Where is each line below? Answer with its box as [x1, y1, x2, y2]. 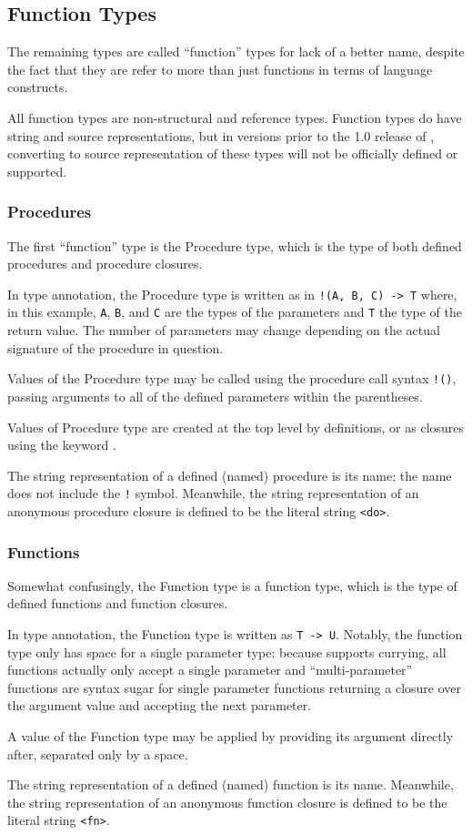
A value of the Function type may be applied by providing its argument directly [7, 727, 454, 746]
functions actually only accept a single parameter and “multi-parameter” [7, 660, 413, 679]
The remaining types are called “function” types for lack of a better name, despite [7, 42, 465, 61]
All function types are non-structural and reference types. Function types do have [7, 107, 462, 127]
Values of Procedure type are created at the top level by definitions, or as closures [7, 417, 465, 436]
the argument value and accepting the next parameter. [7, 696, 312, 715]
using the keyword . [7, 435, 116, 454]
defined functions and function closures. [7, 594, 228, 613]
